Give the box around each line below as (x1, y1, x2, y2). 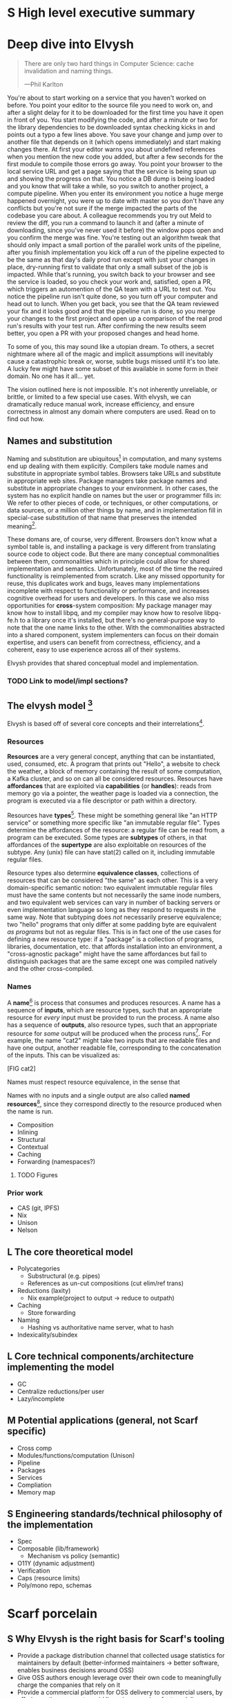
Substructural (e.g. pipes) (27, 1271, 101, 1280)
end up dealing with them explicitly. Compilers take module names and (7, 462, 209, 470)
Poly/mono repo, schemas (17, 1581, 92, 1590)
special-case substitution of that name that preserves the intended (7, 513, 197, 521)
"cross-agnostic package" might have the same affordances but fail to (7, 949, 207, 958)
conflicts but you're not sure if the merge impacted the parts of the (7, 204, 197, 213)
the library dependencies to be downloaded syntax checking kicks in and (7, 123, 215, 132)
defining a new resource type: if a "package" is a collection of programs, (7, 935, 214, 943)
